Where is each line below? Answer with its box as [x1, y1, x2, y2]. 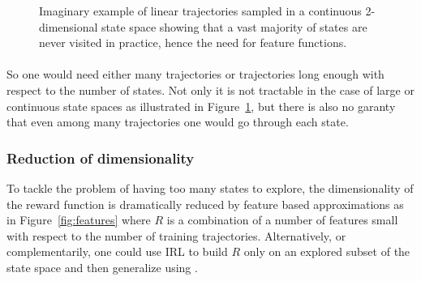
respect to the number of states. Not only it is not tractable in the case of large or [6, 81, 415, 98]
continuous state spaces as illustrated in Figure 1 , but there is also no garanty [6, 97, 396, 114]
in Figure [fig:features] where [6, 211, 151, 228]
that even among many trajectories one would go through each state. [6, 113, 349, 130]
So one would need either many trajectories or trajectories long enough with [6, 66, 384, 83]
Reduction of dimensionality [6, 147, 195, 168]
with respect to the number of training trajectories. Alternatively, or [6, 227, 346, 244]
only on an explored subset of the [243, 243, 410, 260]
